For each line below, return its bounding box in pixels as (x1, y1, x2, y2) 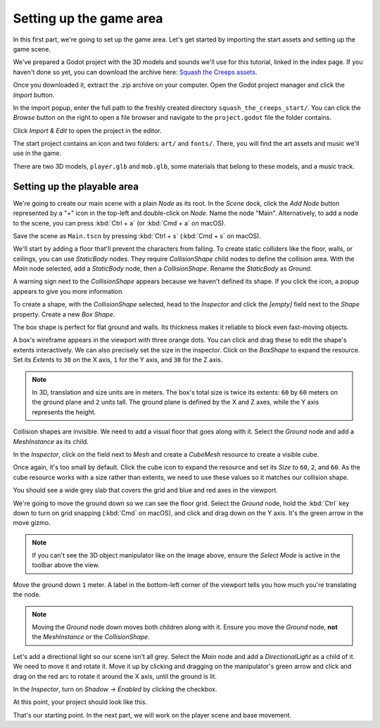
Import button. (13, 90, 55, 99)
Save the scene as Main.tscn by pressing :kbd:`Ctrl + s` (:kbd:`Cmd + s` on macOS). (13, 231, 262, 240)
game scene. (13, 44, 51, 53)
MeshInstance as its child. (13, 437, 89, 445)
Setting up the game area (13, 11, 163, 26)
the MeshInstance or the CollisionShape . (32, 633, 151, 641)
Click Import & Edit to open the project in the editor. (13, 126, 162, 135)
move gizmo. (13, 519, 51, 527)
